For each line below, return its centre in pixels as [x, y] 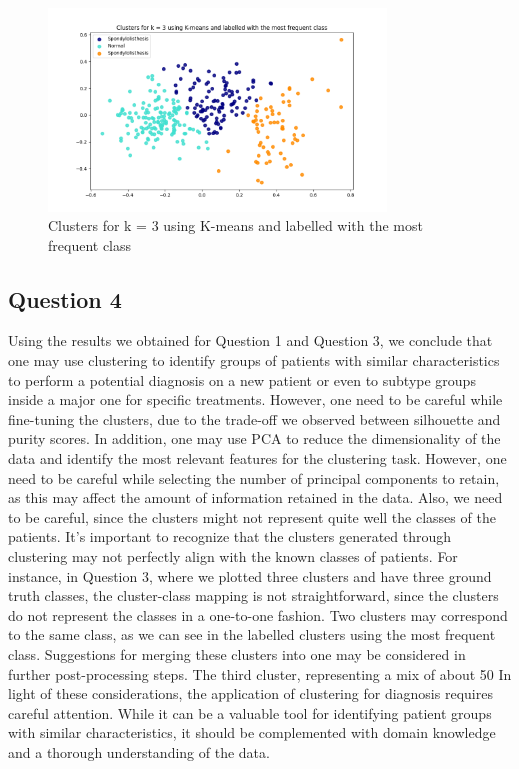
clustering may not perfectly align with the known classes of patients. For [233, 556]
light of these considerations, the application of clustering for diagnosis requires [250, 693]
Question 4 [65, 298]
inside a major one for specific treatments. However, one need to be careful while [255, 399]
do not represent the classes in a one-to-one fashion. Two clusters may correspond [258, 614]
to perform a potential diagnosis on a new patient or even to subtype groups [242, 379]
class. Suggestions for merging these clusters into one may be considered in [237, 653]
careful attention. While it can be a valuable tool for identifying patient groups [250, 712]
